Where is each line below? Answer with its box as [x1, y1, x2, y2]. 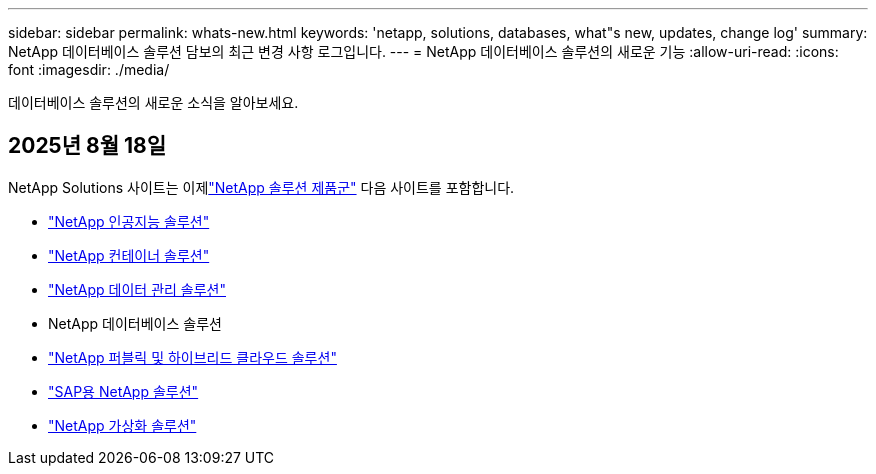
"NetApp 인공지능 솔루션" [48, 212, 210, 230]
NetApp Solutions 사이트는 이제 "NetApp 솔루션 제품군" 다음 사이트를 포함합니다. [8, 178, 515, 196]
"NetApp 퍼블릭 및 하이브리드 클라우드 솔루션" [48, 348, 337, 366]
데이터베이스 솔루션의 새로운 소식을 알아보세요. [8, 94, 299, 111]
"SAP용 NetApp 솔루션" [48, 382, 199, 400]
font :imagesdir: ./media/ [8, 61, 170, 78]
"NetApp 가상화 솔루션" [48, 416, 197, 434]
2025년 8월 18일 [8, 133, 166, 159]
